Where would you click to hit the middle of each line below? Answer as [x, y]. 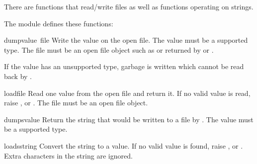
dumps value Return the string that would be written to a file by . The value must [129, 119]
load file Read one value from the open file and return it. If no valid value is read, [127, 93]
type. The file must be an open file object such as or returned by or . [109, 49]
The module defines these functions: [59, 23]
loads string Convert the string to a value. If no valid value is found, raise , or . [124, 145]
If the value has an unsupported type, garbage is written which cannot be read [124, 66]
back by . [18, 76]
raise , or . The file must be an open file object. [76, 103]
